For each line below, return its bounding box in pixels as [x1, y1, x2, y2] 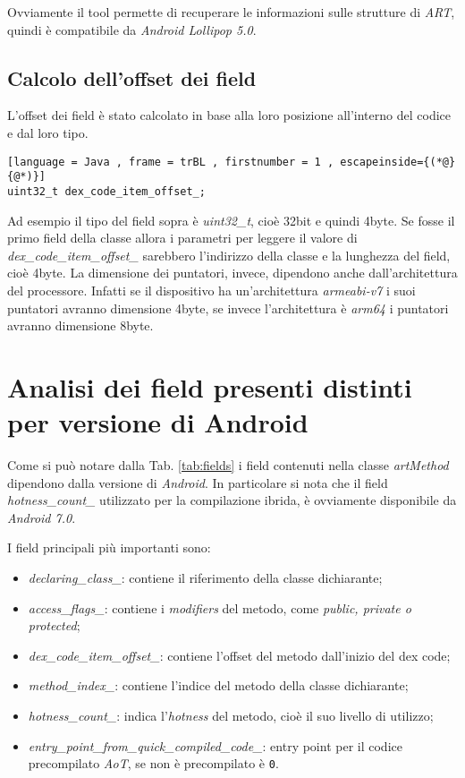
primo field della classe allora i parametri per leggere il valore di [7, 228, 358, 247]
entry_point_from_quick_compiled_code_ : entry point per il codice [28, 736, 402, 755]
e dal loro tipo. [7, 123, 89, 141]
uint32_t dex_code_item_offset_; [7, 184, 206, 198]
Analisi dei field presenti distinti [7, 368, 412, 405]
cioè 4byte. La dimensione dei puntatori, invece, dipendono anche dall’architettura [7, 263, 458, 282]
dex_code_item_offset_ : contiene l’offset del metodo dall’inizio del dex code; [28, 645, 451, 664]
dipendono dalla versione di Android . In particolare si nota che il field [7, 473, 388, 492]
